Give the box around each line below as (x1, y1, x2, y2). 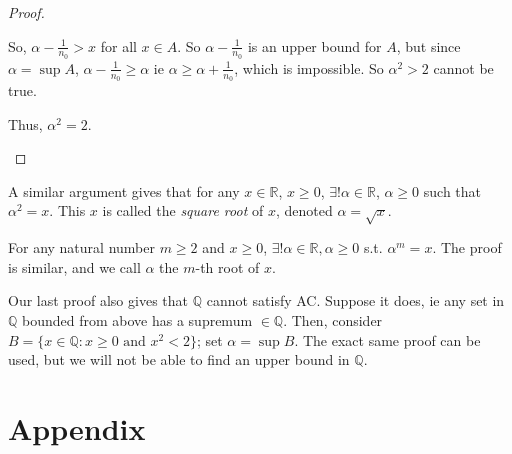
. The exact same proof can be (294, 329, 481, 350)
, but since (396, 35, 461, 56)
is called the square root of (102, 200, 264, 221)
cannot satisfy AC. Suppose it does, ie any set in (206, 290, 505, 311)
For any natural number (8, 237, 155, 258)
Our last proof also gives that (8, 290, 188, 311)
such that (423, 180, 482, 201)
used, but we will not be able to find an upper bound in (8, 349, 350, 370)
